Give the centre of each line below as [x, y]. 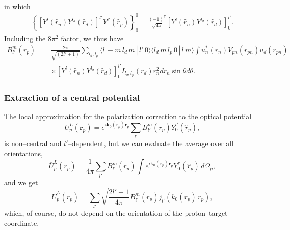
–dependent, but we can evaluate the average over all [151, 143]
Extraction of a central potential [72, 97]
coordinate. [22, 223]
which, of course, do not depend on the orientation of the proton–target [116, 213]
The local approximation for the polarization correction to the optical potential [128, 116]
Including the [25, 38]
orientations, [23, 153]
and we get [21, 182]
